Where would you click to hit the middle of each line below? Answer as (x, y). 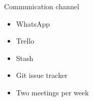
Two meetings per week (52, 92)
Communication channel (42, 6)
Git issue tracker (42, 75)
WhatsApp (33, 23)
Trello (25, 41)
